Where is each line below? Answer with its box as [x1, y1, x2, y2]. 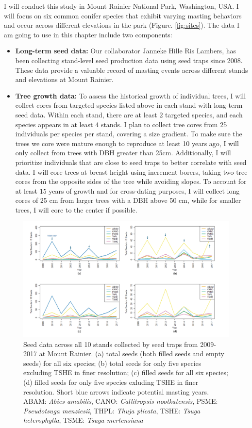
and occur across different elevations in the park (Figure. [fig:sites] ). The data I [4, 20, 239, 30]
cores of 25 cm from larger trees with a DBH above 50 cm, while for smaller [15, 195, 241, 205]
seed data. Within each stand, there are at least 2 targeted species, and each [15, 109, 243, 119]
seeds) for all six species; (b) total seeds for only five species [23, 358, 202, 368]
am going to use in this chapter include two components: [4, 29, 172, 39]
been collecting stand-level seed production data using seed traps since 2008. [15, 55, 243, 65]
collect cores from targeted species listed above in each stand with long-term [15, 100, 243, 110]
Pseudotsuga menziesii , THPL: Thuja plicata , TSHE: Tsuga [23, 405, 201, 415]
